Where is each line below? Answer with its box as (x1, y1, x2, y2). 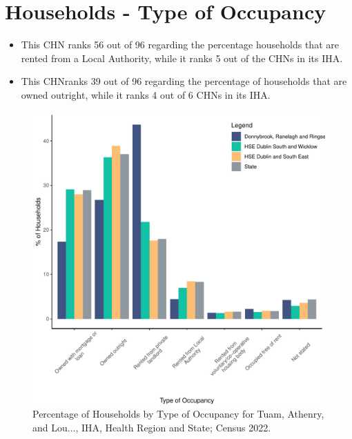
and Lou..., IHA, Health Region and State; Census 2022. (32, 420, 271, 434)
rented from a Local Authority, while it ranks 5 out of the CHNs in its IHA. (21, 50, 343, 65)
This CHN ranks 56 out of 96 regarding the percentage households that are (21, 37, 339, 52)
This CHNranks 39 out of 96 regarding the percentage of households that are (21, 74, 347, 88)
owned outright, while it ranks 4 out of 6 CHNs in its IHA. (21, 87, 271, 101)
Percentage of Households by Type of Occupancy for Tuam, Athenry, (32, 407, 324, 421)
